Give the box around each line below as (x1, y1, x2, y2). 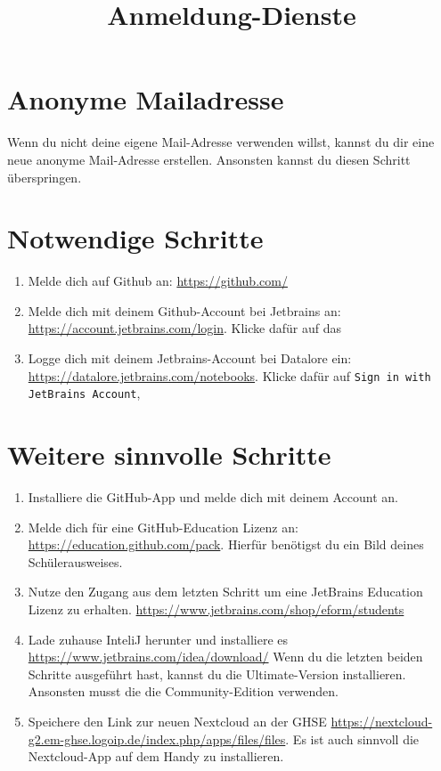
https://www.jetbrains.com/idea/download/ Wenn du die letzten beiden (28, 647, 423, 666)
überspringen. (7, 167, 82, 186)
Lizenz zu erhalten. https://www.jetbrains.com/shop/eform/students (28, 600, 404, 618)
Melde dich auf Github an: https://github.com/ (28, 272, 288, 290)
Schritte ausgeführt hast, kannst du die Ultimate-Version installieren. (28, 664, 406, 683)
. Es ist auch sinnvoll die (285, 729, 420, 748)
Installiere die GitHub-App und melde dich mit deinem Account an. (28, 488, 398, 507)
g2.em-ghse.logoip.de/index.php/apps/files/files (28, 729, 286, 748)
